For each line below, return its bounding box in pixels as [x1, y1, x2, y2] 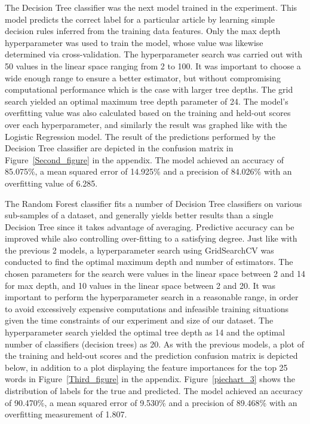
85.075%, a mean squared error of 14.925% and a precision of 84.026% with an [5, 165, 292, 178]
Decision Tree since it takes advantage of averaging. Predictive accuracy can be [5, 220, 294, 233]
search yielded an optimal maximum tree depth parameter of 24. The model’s [5, 94, 288, 107]
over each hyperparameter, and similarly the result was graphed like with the [5, 118, 287, 130]
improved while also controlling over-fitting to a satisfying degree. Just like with [5, 232, 297, 245]
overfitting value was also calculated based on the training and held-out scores [5, 106, 291, 119]
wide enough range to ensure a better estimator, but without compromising [5, 71, 281, 84]
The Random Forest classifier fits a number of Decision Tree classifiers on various [5, 197, 302, 209]
